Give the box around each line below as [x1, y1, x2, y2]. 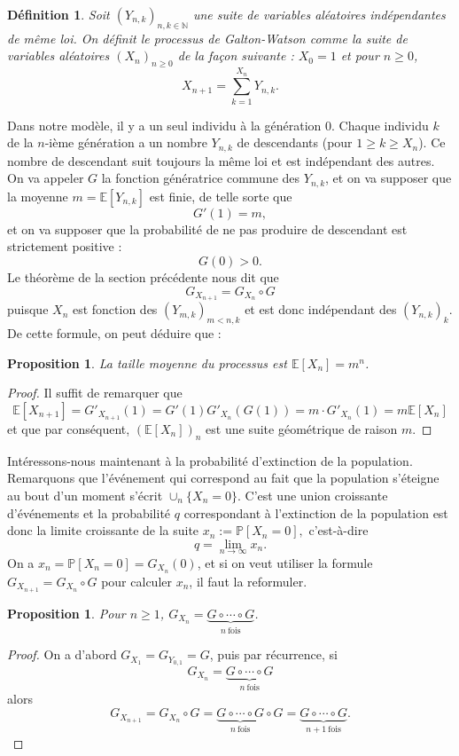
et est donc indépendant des [245, 300, 397, 319]
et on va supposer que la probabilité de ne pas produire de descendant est [7, 219, 408, 238]
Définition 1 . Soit [7, 5, 110, 23]
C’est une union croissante [245, 486, 388, 505]
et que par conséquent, [7, 420, 130, 438]
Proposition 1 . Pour [7, 603, 126, 622]
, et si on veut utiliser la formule [197, 554, 373, 572]
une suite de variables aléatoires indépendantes [192, 5, 446, 23]
